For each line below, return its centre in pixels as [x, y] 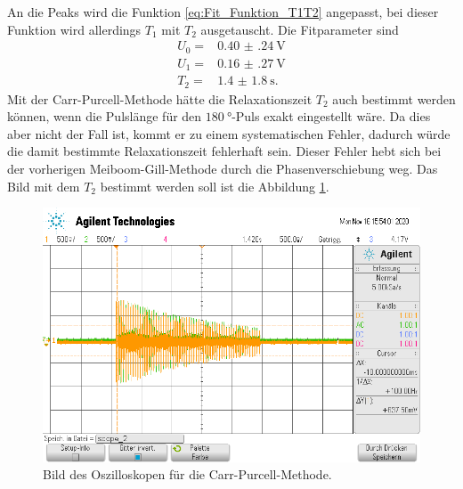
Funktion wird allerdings [74, 29]
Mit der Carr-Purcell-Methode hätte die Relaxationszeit [160, 98]
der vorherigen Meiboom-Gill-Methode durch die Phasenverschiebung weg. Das [223, 169]
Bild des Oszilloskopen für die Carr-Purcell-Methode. [187, 474]
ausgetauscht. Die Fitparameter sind [300, 29]
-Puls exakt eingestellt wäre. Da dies [331, 116]
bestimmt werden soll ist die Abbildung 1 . [215, 186]
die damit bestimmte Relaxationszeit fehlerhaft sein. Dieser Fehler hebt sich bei [224, 151]
